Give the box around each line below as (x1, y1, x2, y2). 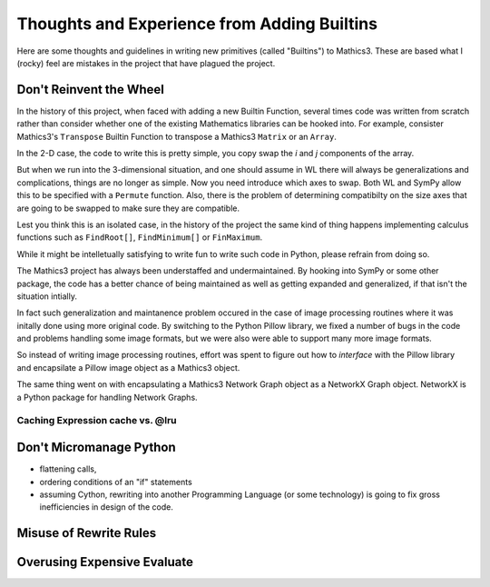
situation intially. (16, 291, 77, 302)
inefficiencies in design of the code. (39, 502, 174, 512)
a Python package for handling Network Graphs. (16, 392, 199, 403)
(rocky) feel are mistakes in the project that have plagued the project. (16, 57, 276, 68)
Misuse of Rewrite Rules (16, 525, 157, 541)
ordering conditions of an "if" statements (39, 476, 192, 487)
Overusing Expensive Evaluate (16, 554, 194, 570)
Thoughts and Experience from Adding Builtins (16, 14, 378, 34)
